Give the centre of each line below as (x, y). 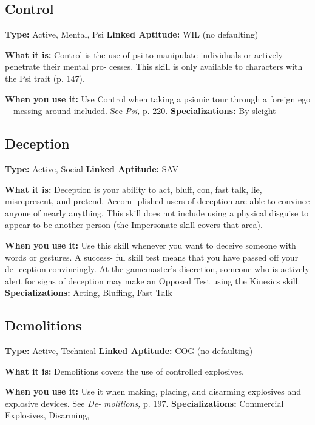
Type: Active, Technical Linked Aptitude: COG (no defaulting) (129, 351)
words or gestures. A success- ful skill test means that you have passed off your (152, 257)
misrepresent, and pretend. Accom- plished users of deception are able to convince (157, 201)
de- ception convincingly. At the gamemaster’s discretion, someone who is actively (157, 269)
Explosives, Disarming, (47, 415)
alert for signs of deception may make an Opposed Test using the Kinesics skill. (153, 280)
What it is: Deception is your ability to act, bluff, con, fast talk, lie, (134, 189)
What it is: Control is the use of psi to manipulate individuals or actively (144, 54)
